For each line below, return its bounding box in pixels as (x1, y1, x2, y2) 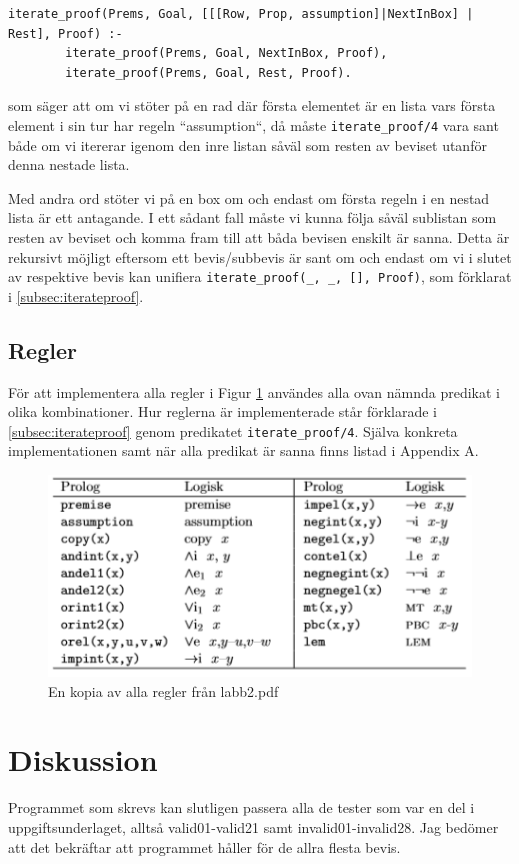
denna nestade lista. (8, 154, 130, 175)
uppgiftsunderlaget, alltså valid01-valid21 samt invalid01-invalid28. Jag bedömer (8, 817, 499, 838)
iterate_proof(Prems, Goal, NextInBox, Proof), (65, 46, 388, 61)
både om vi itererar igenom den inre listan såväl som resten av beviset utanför (8, 134, 487, 155)
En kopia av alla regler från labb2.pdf (48, 680, 279, 701)
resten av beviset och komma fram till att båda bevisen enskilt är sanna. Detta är (8, 227, 510, 247)
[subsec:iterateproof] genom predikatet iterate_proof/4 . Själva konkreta (8, 420, 458, 441)
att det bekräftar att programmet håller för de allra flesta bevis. (8, 836, 401, 857)
